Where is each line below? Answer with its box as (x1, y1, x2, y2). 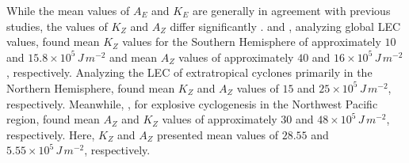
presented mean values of (156, 126, 278, 142)
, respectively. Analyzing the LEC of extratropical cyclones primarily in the (6, 64, 373, 81)
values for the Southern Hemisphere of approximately (122, 33, 381, 50)
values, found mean (6, 33, 100, 50)
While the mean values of (6, 2, 130, 18)
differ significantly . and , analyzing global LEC (170, 17, 401, 34)
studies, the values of (6, 17, 108, 34)
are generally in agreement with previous (192, 2, 391, 18)
